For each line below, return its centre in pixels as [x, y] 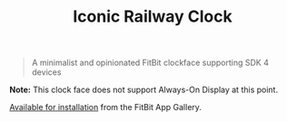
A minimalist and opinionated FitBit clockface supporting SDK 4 [150, 63]
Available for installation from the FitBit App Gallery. [106, 107]
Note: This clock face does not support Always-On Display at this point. [144, 90]
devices [46, 72]
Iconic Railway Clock [153, 17]
